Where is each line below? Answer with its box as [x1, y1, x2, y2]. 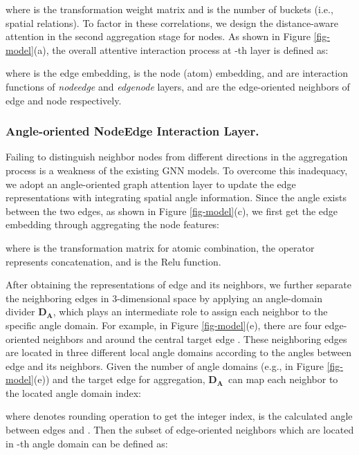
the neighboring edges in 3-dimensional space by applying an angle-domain [6, 290, 323, 305]
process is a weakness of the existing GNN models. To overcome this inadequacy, [6, 162, 348, 177]
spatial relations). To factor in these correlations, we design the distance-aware [6, 15, 338, 30]
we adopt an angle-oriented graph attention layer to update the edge [6, 176, 296, 191]
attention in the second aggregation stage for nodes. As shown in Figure [6, 29, 311, 44]
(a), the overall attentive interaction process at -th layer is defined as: [33, 42, 329, 57]
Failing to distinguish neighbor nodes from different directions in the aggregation [6, 149, 348, 164]
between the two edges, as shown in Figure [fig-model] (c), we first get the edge [6, 203, 338, 218]
